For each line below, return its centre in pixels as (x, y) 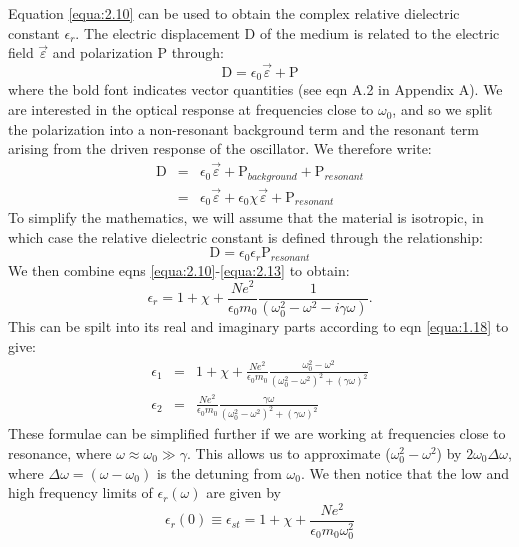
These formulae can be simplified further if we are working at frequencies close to (257, 433)
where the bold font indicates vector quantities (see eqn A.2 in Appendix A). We (255, 89)
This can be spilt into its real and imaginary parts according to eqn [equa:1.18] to (258, 326)
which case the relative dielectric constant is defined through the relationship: (245, 236)
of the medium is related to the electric (379, 32)
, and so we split (442, 109)
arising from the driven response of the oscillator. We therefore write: (220, 148)
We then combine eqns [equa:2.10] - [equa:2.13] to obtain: (179, 269)
